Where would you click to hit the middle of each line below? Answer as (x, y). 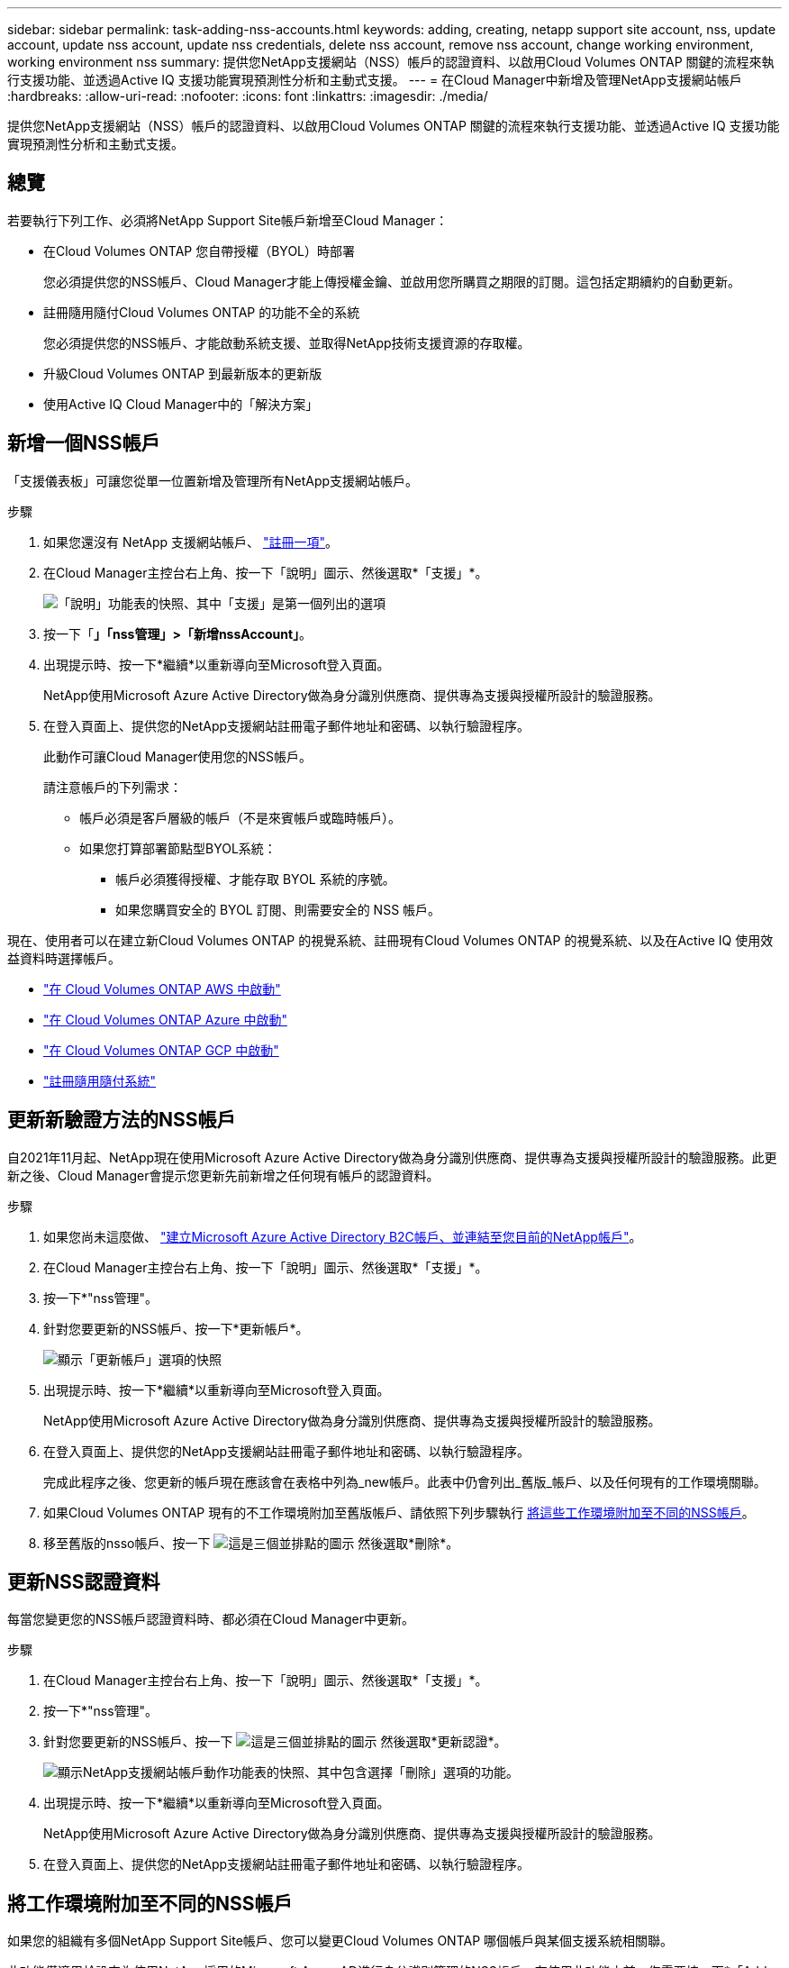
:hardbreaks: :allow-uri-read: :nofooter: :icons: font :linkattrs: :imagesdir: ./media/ (248, 96)
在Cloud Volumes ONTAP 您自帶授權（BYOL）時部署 (200, 251)
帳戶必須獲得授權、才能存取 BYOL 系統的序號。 (255, 879)
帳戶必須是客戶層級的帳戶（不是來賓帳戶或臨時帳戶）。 (240, 817)
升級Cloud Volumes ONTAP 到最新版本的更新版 (183, 373)
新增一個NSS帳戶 (84, 443)
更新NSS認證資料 (84, 1581)
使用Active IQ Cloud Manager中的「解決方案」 (181, 404)
